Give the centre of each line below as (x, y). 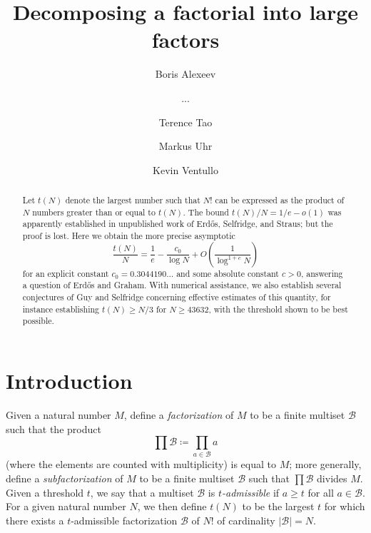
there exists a (35, 520)
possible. (38, 321)
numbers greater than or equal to (94, 212)
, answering (322, 273)
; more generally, (325, 464)
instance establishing (61, 309)
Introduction (69, 380)
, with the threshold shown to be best (278, 309)
